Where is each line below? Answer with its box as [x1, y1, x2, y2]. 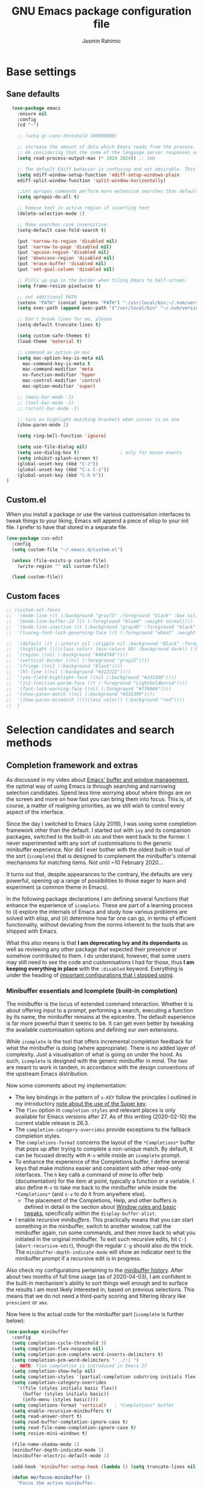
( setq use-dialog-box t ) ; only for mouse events [17, 450, 182, 456]
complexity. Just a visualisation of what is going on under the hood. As [6, 1051, 182, 1058]
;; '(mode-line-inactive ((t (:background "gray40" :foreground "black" [6, 624, 196, 630]
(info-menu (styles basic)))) [22, 1396, 98, 1402]
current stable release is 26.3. [14, 1120, 89, 1127]
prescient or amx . [6, 1299, 49, 1306]
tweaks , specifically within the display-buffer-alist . [24, 1209, 157, 1217]
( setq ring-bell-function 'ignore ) [17, 433, 107, 439]
